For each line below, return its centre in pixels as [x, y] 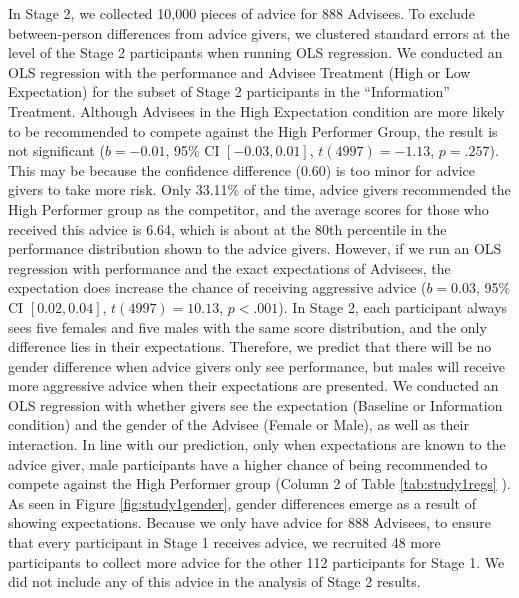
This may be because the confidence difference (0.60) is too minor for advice [241, 169]
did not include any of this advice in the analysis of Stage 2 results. [214, 581]
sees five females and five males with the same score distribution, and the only [247, 326]
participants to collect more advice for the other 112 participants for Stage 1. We [256, 561]
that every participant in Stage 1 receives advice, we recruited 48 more [224, 542]
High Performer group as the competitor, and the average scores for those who [248, 208]
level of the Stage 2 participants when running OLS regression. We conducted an [255, 52]
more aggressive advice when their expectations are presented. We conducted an [253, 385]
